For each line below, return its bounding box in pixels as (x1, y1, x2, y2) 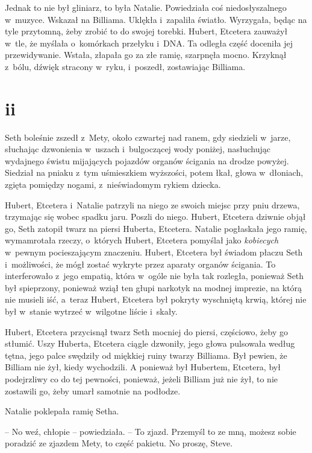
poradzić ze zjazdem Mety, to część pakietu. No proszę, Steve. (5, 437, 233, 449)
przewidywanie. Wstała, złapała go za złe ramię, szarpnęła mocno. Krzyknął (5, 48, 287, 61)
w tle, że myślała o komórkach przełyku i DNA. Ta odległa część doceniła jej (5, 36, 293, 49)
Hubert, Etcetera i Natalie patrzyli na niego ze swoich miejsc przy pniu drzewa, (5, 198, 300, 211)
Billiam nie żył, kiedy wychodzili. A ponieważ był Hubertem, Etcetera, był (5, 361, 281, 373)
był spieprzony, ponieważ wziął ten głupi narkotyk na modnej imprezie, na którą (5, 281, 302, 294)
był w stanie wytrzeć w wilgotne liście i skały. (5, 305, 178, 317)
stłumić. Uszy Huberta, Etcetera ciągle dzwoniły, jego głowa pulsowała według (5, 337, 295, 350)
